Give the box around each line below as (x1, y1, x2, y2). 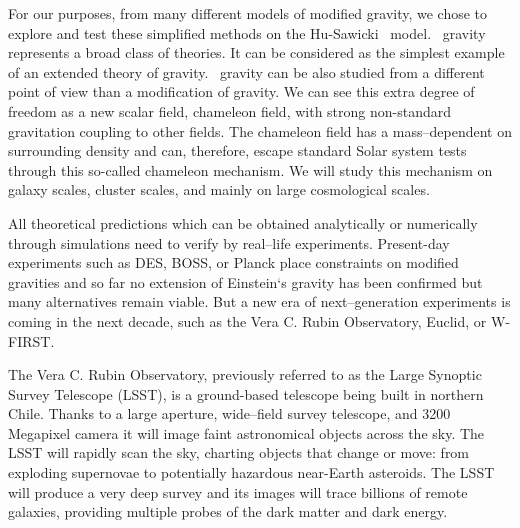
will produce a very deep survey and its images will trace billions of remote (8, 481, 468, 502)
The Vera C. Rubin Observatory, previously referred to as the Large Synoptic (8, 364, 482, 385)
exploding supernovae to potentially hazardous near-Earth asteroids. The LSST (8, 462, 495, 483)
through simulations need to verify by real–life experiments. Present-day (8, 232, 450, 253)
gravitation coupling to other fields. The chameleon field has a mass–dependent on (8, 120, 512, 141)
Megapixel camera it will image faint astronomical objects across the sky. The (8, 422, 485, 443)
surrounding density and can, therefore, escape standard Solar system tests (8, 140, 467, 161)
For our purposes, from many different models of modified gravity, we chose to (8, 3, 488, 23)
